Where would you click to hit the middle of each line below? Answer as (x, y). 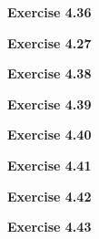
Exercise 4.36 (49, 12)
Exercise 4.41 (49, 165)
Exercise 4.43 (49, 227)
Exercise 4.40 (49, 135)
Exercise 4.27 (49, 42)
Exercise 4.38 (49, 73)
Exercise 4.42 (49, 196)
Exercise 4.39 (49, 104)
